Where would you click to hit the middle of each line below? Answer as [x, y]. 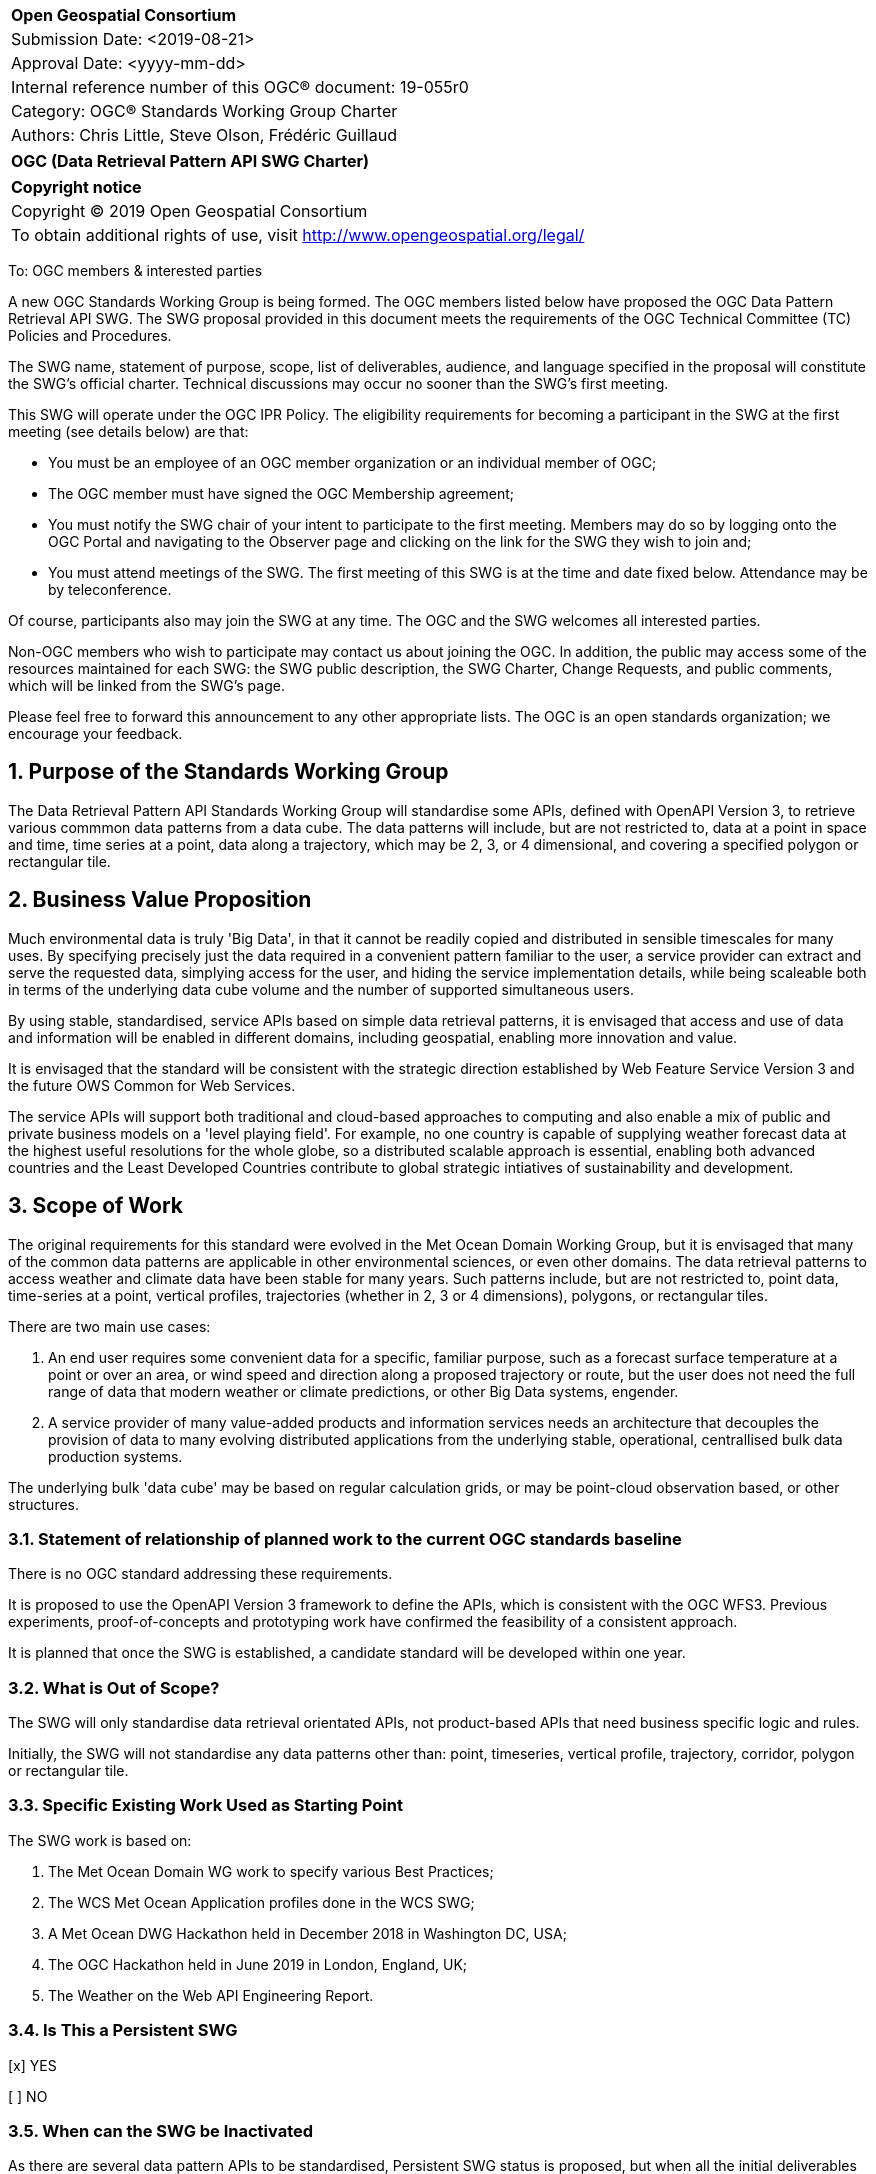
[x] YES [32, 2065]
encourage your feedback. [95, 733]
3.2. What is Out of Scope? [114, 1687]
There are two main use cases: [109, 1326]
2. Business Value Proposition [160, 900]
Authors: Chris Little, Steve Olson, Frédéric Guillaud [204, 135]
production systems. [115, 1456]
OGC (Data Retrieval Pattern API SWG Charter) [190, 161]
